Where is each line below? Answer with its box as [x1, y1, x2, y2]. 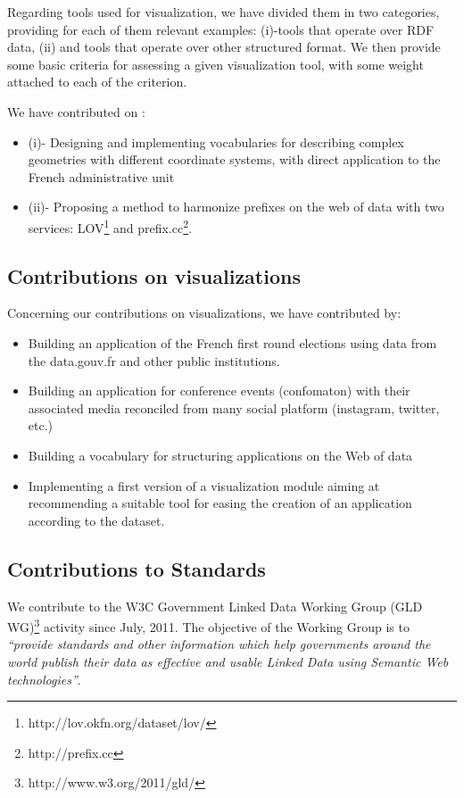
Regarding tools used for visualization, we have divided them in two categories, [7, 3, 440, 21]
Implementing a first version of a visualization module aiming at [28, 476, 380, 495]
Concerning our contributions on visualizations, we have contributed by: [7, 303, 402, 322]
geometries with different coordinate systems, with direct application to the [28, 150, 441, 169]
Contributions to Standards [7, 554, 266, 582]
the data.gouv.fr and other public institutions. [28, 351, 280, 370]
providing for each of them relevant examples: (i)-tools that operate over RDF [7, 20, 435, 38]
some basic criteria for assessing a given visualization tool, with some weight [7, 54, 424, 73]
